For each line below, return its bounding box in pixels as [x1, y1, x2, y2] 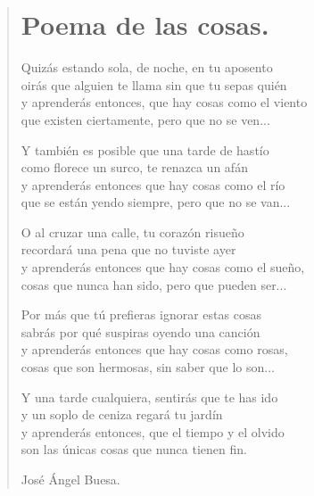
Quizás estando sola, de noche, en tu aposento [21, 58, 273, 77]
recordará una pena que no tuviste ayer [21, 240, 236, 259]
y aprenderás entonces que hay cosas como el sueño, [21, 258, 305, 277]
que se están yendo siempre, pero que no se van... [21, 193, 291, 211]
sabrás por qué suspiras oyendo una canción [21, 322, 260, 341]
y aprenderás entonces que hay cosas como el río [21, 175, 285, 194]
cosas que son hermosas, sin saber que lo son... [21, 358, 275, 376]
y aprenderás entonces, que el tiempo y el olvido [21, 422, 285, 441]
